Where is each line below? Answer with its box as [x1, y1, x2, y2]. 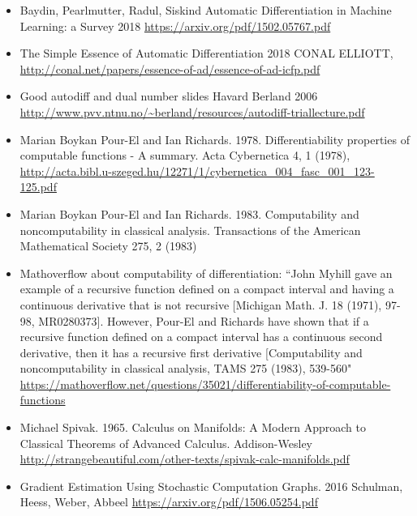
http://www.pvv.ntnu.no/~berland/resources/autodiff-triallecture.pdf [19, 103, 365, 120]
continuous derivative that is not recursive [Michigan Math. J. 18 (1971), [19, 296, 382, 313]
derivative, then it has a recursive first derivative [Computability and [19, 343, 363, 360]
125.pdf [19, 178, 57, 195]
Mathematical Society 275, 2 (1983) [19, 237, 197, 254]
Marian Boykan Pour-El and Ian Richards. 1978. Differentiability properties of [19, 130, 410, 147]
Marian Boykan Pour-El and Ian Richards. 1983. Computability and [19, 205, 359, 222]
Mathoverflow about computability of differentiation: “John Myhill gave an [19, 264, 393, 281]
